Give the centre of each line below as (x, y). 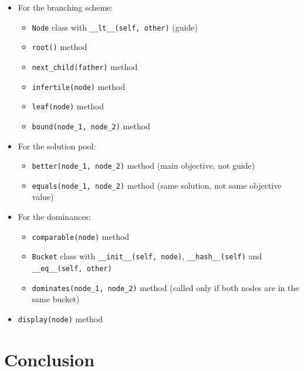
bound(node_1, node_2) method (91, 126)
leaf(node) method (68, 106)
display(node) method (60, 318)
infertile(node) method (78, 86)
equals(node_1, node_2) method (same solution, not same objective (157, 185)
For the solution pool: (57, 146)
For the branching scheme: (65, 7)
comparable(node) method (81, 236)
